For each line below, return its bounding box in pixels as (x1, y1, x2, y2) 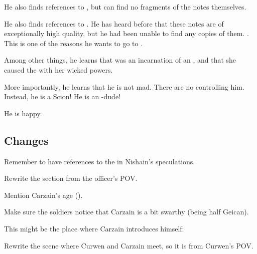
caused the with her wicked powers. (4, 64, 113, 75)
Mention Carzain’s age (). (4, 189, 83, 200)
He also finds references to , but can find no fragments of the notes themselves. (4, 2, 246, 12)
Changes (4, 132, 49, 148)
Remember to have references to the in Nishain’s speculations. (4, 156, 195, 166)
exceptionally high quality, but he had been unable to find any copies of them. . (4, 28, 249, 39)
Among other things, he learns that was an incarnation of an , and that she (4, 55, 236, 65)
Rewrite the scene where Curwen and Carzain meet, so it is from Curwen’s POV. (4, 240, 253, 250)
